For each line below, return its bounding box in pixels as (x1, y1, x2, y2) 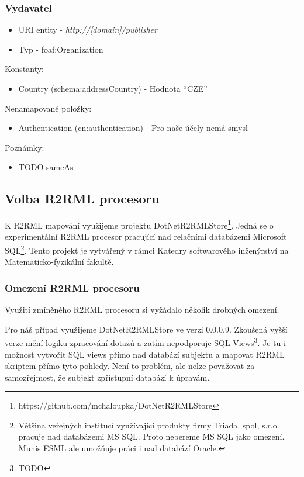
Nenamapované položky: (5, 102, 92, 114)
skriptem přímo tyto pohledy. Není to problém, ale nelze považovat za (5, 360, 255, 372)
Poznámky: (5, 141, 44, 153)
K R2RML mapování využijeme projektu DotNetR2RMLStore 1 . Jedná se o (5, 217, 274, 231)
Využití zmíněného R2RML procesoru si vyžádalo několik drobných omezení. (5, 303, 279, 316)
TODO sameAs (18, 161, 74, 173)
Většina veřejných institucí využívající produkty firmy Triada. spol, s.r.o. (18, 419, 279, 431)
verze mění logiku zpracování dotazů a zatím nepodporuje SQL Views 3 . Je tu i (5, 335, 286, 348)
